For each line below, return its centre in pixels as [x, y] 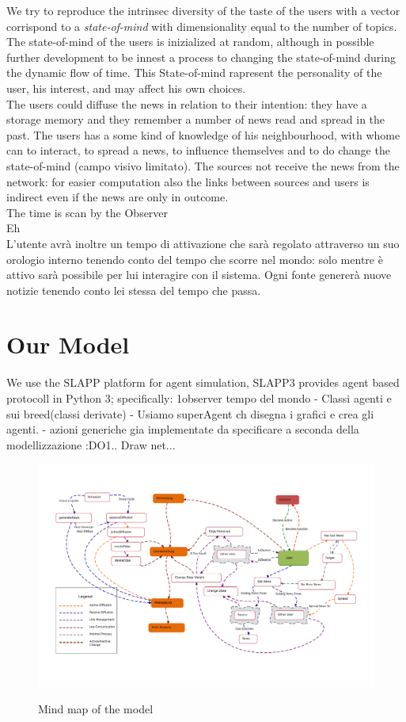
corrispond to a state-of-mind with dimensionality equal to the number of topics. [202, 26]
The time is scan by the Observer [87, 212]
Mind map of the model [96, 709]
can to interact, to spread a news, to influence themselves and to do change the [198, 150]
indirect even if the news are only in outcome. [118, 197]
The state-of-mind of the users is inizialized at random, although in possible [190, 42]
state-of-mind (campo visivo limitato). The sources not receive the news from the [203, 165]
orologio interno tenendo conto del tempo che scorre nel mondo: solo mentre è [195, 259]
